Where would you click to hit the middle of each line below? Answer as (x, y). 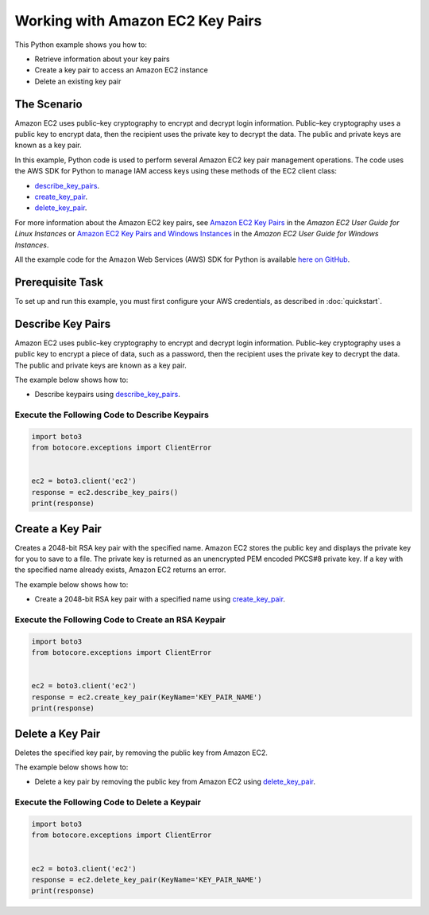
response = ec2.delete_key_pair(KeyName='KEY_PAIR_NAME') (147, 880)
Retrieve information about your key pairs (102, 59)
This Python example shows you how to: (81, 45)
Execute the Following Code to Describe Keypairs (112, 415)
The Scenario (48, 104)
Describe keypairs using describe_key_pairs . (107, 395)
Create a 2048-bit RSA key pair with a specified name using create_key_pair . (160, 599)
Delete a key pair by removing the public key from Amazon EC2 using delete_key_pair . (175, 782)
